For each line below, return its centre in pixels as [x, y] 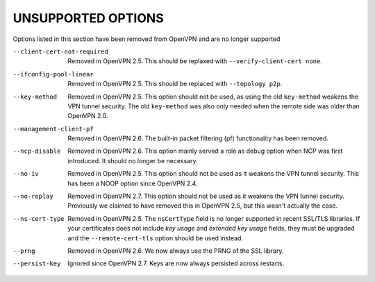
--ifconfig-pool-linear [53, 74]
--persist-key [37, 264]
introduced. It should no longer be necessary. [133, 160]
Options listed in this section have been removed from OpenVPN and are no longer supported [147, 39]
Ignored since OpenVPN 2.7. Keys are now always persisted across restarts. [176, 263]
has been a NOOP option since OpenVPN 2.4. [133, 183]
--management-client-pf [53, 129]
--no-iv [26, 174]
